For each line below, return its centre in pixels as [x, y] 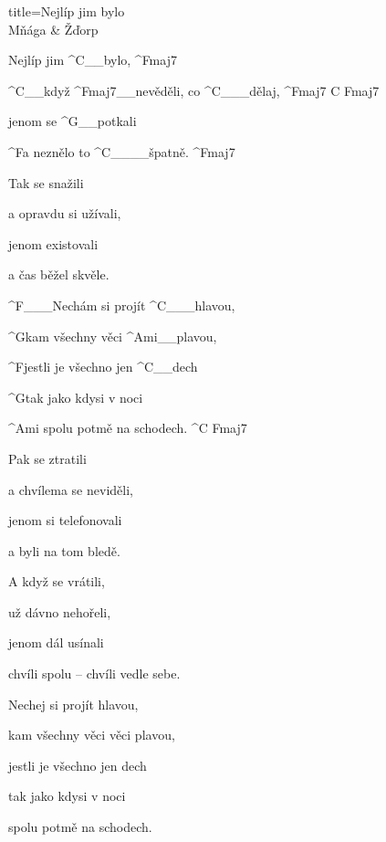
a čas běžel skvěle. [59, 274]
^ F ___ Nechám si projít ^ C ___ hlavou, [122, 305]
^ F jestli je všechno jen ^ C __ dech [103, 367]
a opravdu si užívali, [65, 213]
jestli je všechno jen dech [78, 765]
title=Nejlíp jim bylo [67, 11]
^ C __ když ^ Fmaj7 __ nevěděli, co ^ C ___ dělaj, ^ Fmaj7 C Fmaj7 [194, 90]
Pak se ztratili [47, 458]
